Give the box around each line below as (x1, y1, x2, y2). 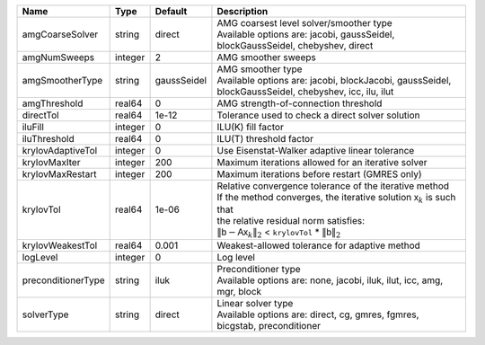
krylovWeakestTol (22, 239, 98, 252)
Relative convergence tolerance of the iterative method (216, 180, 449, 192)
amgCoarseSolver (22, 28, 99, 40)
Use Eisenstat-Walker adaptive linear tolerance (216, 145, 415, 156)
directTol (22, 109, 59, 121)
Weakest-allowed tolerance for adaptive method (216, 239, 421, 252)
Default (154, 5, 188, 17)
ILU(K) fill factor (216, 121, 285, 133)
